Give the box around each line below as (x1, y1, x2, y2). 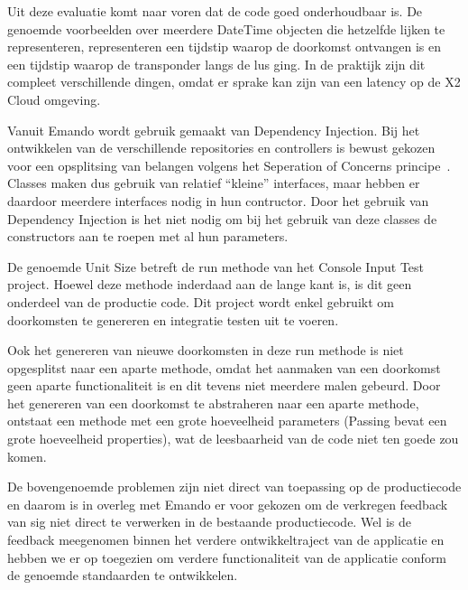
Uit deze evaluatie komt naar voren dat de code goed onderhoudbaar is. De (7, 2, 423, 20)
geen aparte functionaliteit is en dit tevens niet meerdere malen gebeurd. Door (7, 376, 441, 395)
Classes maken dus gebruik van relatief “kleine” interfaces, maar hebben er (7, 173, 420, 192)
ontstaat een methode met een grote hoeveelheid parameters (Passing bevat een (7, 411, 447, 430)
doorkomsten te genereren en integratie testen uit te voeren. (7, 310, 339, 329)
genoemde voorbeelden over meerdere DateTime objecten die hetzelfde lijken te (7, 19, 445, 38)
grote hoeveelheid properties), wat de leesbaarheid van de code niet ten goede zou (7, 429, 459, 448)
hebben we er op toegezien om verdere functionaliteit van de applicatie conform (7, 548, 447, 567)
